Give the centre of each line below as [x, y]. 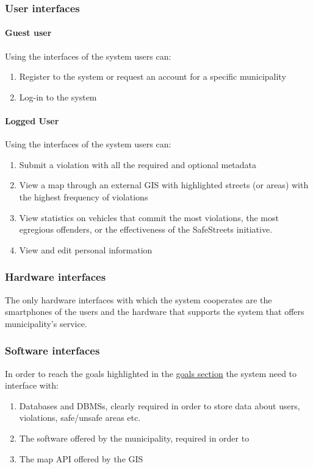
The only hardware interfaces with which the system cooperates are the [139, 299]
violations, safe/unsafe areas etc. [80, 418]
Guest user [28, 33]
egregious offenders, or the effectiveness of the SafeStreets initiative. [146, 229]
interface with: [32, 385]
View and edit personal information [86, 249]
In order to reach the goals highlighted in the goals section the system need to [151, 373]
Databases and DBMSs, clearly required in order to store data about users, [160, 405]
